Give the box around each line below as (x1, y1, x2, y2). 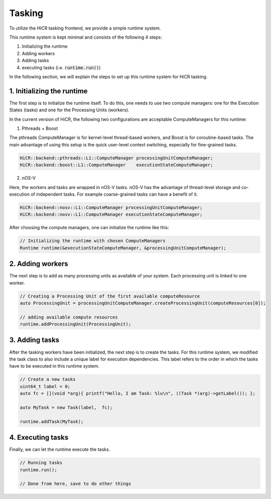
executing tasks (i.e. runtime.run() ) (22, 64, 101, 70)
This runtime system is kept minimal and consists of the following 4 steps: (9, 34, 163, 40)
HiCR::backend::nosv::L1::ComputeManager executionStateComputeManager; (20, 212, 203, 218)
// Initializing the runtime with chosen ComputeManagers (20, 238, 166, 244)
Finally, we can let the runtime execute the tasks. (9, 446, 110, 452)
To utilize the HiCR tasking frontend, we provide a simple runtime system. (9, 25, 161, 31)
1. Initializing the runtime (9, 87, 88, 95)
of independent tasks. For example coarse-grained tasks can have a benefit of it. (31, 191, 198, 197)
